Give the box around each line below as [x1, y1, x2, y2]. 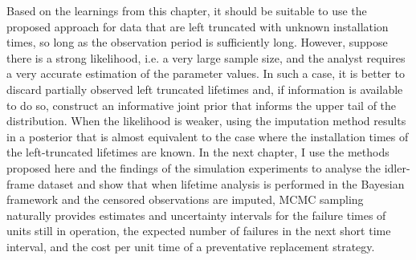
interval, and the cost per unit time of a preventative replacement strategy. [6, 238, 375, 254]
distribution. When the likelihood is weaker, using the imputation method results [6, 112, 406, 129]
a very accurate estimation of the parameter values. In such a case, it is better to [6, 65, 405, 82]
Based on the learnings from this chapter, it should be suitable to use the [6, 2, 367, 18]
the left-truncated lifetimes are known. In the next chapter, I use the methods [6, 144, 389, 160]
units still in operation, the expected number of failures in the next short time [6, 222, 391, 239]
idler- [384, 159, 410, 176]
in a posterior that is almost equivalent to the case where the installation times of [6, 128, 409, 144]
